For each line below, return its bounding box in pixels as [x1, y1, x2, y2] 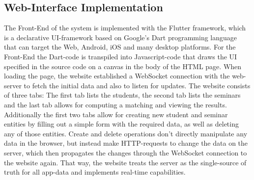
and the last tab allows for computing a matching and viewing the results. [4, 99, 227, 109]
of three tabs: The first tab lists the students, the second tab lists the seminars [4, 90, 241, 100]
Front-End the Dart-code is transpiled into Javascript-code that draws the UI [4, 51, 237, 61]
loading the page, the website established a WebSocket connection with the [4, 71, 230, 81]
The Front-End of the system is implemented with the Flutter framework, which [4, 23, 246, 33]
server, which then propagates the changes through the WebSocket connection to [4, 147, 247, 157]
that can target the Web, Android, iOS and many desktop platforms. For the [4, 42, 236, 52]
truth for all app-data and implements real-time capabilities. [4, 167, 186, 177]
